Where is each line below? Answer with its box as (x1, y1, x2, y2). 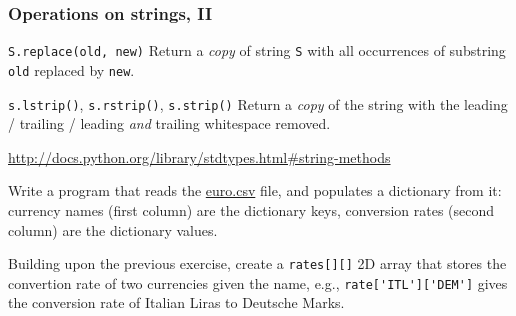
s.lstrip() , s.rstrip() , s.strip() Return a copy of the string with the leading (8, 93, 508, 114)
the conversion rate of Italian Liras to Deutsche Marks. (8, 292, 345, 313)
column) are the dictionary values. (8, 219, 218, 240)
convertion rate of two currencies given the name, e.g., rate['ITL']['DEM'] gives (8, 272, 508, 293)
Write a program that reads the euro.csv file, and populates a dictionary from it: (8, 180, 502, 201)
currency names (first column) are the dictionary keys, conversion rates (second (8, 199, 495, 220)
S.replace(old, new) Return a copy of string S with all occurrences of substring (8, 40, 506, 61)
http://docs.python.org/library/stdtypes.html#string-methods (8, 146, 391, 167)
